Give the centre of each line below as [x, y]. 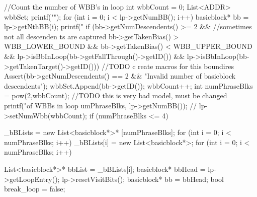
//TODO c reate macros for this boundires [167, 66]
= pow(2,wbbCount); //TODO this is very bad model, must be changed [116, 95]
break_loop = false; [35, 189]
